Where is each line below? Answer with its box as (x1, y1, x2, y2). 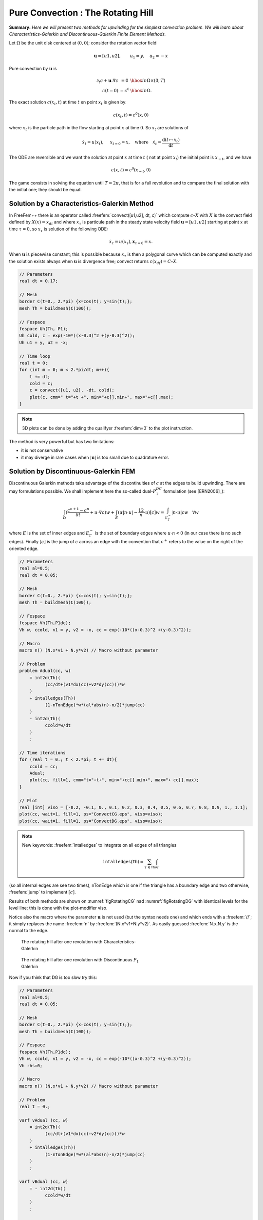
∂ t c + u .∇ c (96, 78, 119, 85)
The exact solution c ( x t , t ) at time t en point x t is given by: (9, 99, 127, 106)
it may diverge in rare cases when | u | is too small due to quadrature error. (21, 454, 169, 460)
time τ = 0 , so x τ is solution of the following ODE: (9, 226, 108, 233)
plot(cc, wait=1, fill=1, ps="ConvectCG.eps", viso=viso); (19, 812, 163, 817)
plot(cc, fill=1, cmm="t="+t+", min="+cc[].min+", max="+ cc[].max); (29, 777, 199, 783)
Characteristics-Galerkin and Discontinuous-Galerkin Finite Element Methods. (9, 31, 166, 37)
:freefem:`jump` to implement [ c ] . (9, 889, 76, 895)
